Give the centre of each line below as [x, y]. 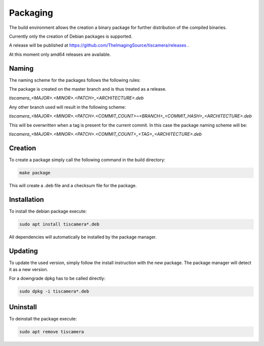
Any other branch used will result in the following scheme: [67, 107]
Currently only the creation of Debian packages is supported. [71, 36]
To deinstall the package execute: [43, 319]
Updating [23, 251]
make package [35, 173]
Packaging [31, 13]
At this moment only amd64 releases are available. [60, 54]
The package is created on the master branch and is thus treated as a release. [88, 89]
